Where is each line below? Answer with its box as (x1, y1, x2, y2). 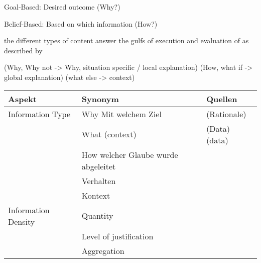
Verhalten (81, 174, 116, 187)
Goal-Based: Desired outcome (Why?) (4, 2, 120, 12)
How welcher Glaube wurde (81, 148, 178, 160)
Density (8, 215, 35, 227)
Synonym (81, 93, 119, 105)
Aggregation (81, 244, 124, 256)
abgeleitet (81, 160, 116, 172)
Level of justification (81, 230, 154, 242)
